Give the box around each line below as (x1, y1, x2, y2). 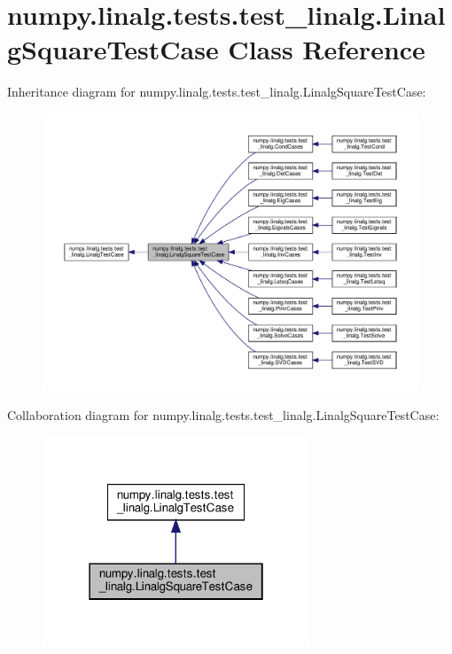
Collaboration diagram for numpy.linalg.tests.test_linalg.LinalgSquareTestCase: (7, 406, 440, 424)
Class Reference (228, 31, 425, 67)
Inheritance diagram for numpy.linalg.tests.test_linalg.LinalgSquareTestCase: (7, 82, 426, 101)
